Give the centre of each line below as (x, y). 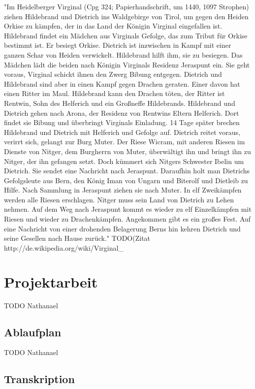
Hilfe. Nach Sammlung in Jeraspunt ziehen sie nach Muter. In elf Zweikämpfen (123, 190)
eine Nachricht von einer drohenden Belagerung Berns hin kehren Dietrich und (122, 228)
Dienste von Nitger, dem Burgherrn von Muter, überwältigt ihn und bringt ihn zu (127, 151)
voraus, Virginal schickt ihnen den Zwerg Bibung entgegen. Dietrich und (113, 74)
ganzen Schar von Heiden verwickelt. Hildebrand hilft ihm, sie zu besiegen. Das (123, 54)
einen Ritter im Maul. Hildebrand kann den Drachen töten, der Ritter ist (114, 93)
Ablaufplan (33, 332)
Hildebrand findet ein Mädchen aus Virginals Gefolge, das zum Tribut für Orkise (126, 35)
